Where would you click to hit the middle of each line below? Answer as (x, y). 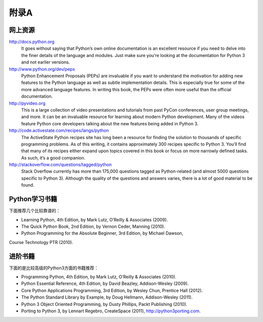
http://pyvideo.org (27, 103)
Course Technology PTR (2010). (41, 242)
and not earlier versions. (46, 62)
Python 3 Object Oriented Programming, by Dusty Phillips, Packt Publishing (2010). (104, 304)
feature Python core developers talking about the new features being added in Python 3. (110, 123)
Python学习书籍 (33, 199)
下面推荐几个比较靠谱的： (35, 211)
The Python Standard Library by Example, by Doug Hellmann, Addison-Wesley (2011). (107, 297)
